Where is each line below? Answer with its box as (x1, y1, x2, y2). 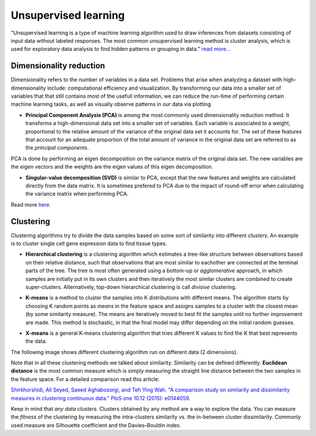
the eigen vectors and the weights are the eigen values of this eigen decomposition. (11, 163, 214, 170)
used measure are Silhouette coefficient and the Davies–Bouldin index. (11, 421, 181, 428)
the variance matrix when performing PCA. (25, 190, 129, 197)
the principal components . (25, 144, 89, 152)
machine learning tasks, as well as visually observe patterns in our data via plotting (11, 101, 211, 108)
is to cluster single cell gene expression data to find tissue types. (11, 240, 167, 247)
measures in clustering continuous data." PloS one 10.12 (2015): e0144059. (11, 394, 191, 401)
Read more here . (11, 201, 51, 208)
